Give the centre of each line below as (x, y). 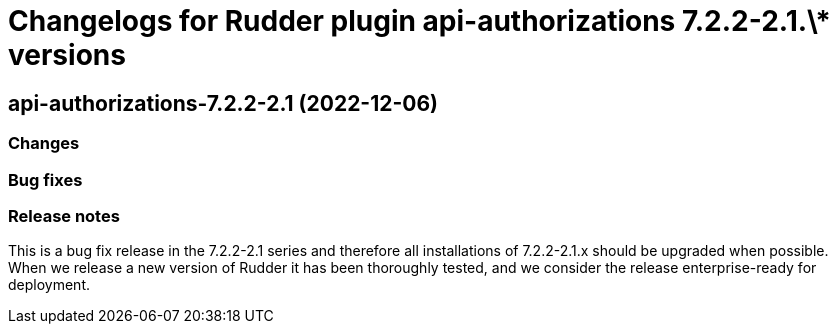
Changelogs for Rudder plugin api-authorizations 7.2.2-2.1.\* (419, 21)
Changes (44, 143)
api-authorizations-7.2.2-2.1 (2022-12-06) (223, 103)
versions (67, 55)
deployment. (49, 285)
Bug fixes (45, 179)
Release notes (64, 215)
